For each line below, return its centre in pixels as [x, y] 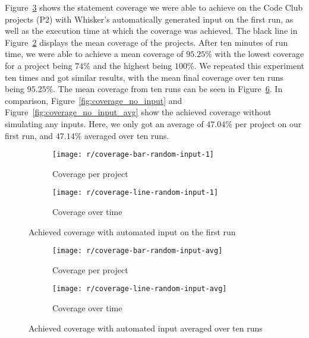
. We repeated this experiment [249, 65]
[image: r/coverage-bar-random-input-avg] [138, 251]
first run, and [29, 135]
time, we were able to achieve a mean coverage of [94, 54]
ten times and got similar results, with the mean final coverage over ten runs [144, 77]
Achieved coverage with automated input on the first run [132, 231]
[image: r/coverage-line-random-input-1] [135, 193]
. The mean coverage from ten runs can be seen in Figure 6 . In [168, 89]
